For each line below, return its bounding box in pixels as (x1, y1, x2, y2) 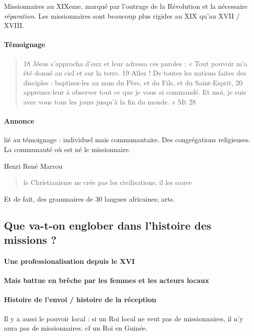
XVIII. (4, 20, 24, 30)
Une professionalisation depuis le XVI (4, 256, 135, 266)
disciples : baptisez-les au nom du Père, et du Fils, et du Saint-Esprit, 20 (23, 77, 243, 87)
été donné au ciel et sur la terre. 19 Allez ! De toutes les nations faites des (23, 68, 246, 78)
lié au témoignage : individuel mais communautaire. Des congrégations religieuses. (4, 134, 251, 145)
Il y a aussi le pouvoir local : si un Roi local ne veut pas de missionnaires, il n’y (4, 313, 243, 323)
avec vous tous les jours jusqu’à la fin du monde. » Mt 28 (23, 96, 196, 106)
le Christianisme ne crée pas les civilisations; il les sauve (23, 177, 192, 187)
